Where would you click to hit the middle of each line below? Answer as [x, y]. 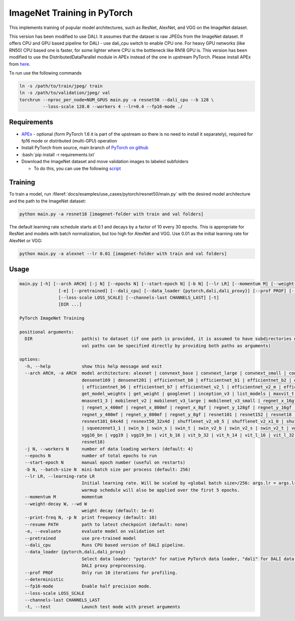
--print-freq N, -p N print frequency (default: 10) [91, 518]
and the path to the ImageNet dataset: [47, 201]
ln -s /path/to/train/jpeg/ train [61, 86]
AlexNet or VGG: [26, 240]
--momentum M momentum [64, 497]
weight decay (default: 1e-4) [118, 511]
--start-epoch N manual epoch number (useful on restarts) [105, 463]
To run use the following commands [45, 73]
